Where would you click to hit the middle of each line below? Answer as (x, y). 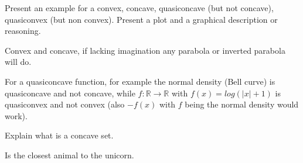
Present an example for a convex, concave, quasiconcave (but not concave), (139, 8)
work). (16, 115)
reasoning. (23, 31)
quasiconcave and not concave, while (70, 93)
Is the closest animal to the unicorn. (69, 155)
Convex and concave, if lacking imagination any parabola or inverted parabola (145, 50)
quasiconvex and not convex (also (65, 104)
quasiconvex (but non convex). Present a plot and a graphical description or (141, 19)
